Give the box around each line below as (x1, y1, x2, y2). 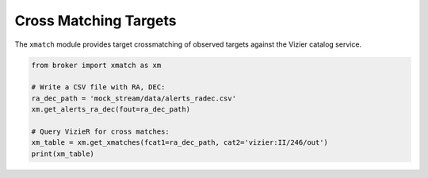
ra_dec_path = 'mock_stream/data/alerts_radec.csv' (31, 93, 237, 103)
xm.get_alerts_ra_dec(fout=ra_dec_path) (31, 105, 190, 114)
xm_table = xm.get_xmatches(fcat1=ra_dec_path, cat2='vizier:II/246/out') (31, 138, 329, 147)
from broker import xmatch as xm (31, 60, 162, 70)
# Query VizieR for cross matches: (31, 127, 170, 136)
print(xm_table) (31, 149, 95, 158)
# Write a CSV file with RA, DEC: (31, 83, 166, 92)
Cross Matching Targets (14, 12, 177, 29)
